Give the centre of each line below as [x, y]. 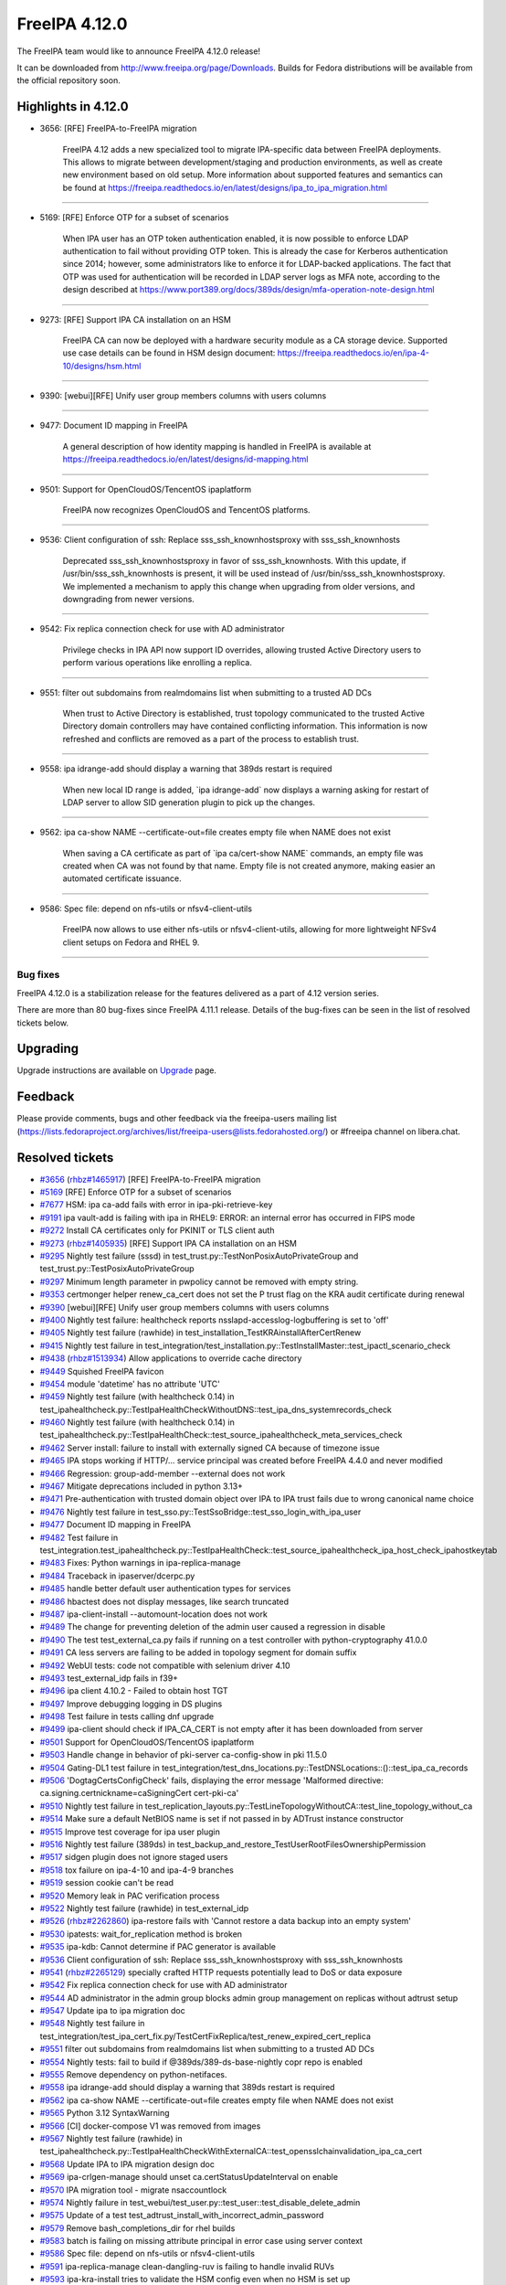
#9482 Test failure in [79, 1537]
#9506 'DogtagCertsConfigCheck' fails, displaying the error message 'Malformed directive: [211, 1780]
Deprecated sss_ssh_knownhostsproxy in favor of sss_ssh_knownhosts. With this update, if [234, 560]
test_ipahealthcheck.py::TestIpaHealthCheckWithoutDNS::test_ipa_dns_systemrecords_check [216, 1409]
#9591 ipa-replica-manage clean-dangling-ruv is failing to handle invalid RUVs [187, 2266]
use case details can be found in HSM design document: [169, 353]
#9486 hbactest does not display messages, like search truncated [164, 1601]
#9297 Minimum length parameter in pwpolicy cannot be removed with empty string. [199, 1281]
